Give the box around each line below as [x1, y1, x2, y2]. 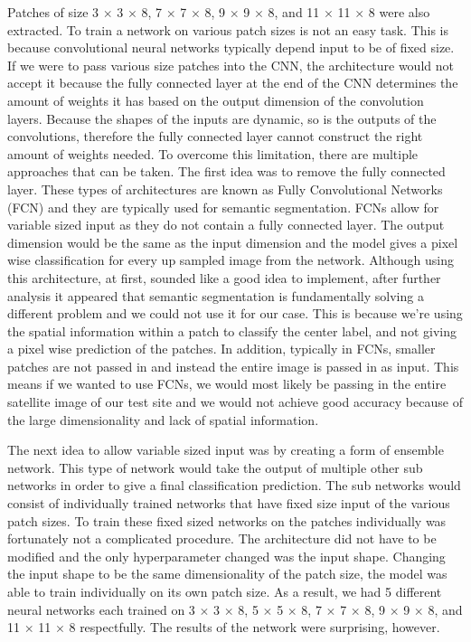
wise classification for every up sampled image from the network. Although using [7, 250, 455, 269]
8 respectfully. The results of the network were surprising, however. [69, 618, 440, 637]
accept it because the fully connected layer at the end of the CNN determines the [7, 73, 458, 92]
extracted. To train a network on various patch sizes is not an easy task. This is [7, 20, 448, 39]
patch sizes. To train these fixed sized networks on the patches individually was [7, 511, 447, 530]
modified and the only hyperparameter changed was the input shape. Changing [7, 546, 446, 565]
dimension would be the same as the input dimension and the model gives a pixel [7, 232, 458, 251]
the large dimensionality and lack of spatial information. [7, 410, 319, 429]
